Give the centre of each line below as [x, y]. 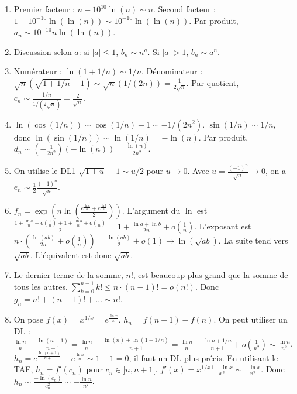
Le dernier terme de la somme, [68, 275]
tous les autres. [41, 286]
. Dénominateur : [172, 71]
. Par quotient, [213, 82]
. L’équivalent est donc [71, 255]
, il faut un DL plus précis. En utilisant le [203, 357]
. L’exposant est [223, 226]
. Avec [198, 171]
